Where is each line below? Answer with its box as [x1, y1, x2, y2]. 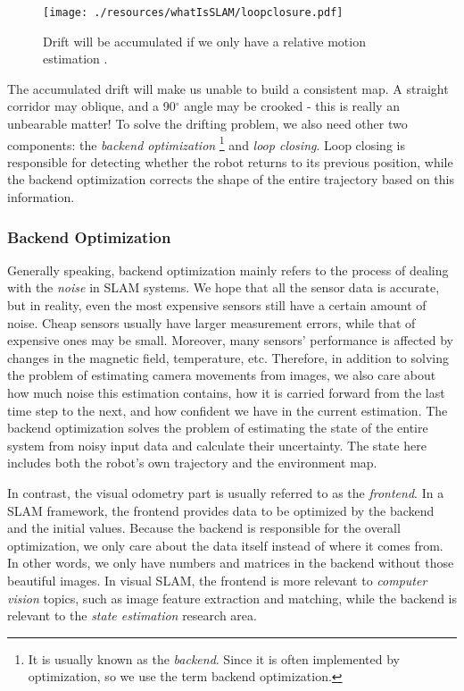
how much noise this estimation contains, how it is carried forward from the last [7, 383, 445, 402]
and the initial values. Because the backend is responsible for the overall [7, 518, 401, 537]
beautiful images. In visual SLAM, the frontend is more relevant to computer [7, 570, 427, 589]
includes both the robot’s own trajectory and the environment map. [7, 453, 377, 472]
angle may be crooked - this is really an [184, 97, 400, 115]
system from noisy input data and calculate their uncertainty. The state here [7, 435, 427, 454]
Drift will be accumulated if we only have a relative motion [43, 31, 366, 50]
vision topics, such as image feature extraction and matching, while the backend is [7, 588, 457, 607]
